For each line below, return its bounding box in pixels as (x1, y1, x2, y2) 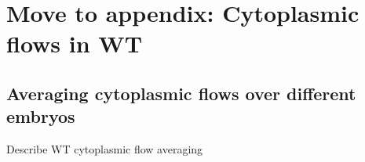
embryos (6, 104, 75, 128)
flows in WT (6, 27, 143, 59)
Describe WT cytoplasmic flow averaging (6, 141, 203, 157)
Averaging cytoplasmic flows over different (6, 81, 356, 105)
